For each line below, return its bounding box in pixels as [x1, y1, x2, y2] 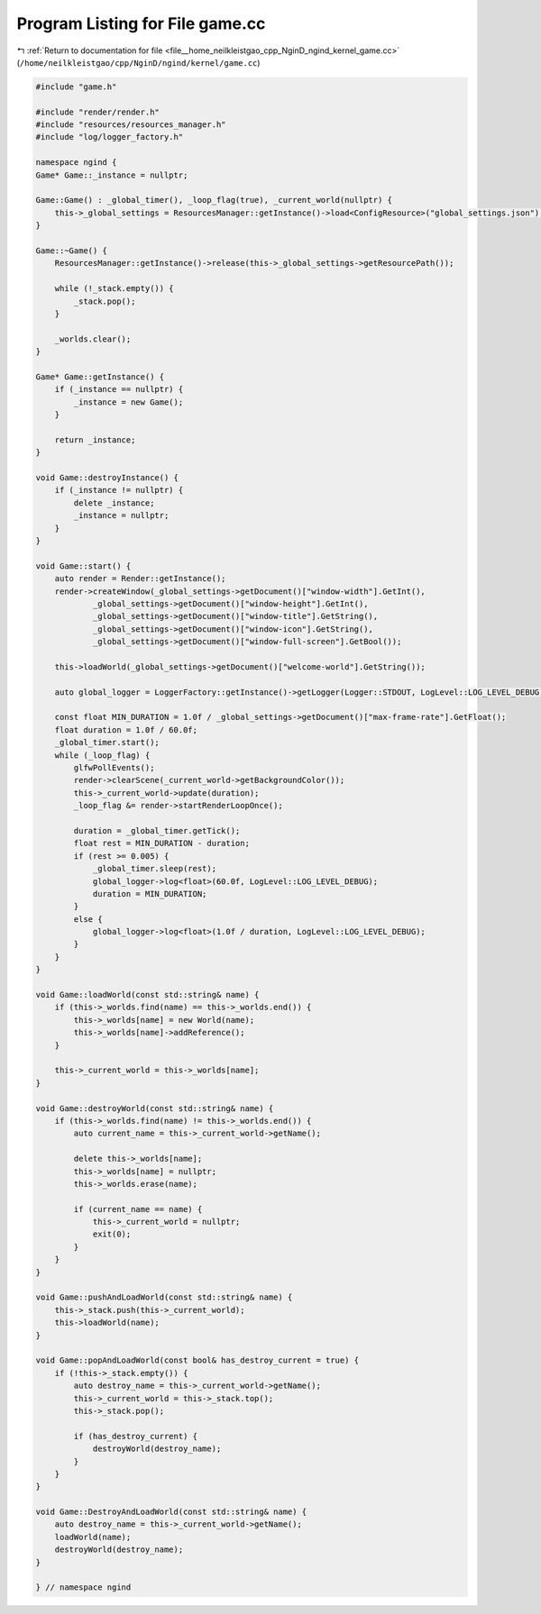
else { [73, 914, 103, 924]
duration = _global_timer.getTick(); [73, 825, 241, 835]
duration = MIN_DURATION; [92, 889, 207, 898]
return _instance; [54, 434, 136, 445]
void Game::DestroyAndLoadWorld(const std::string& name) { [35, 1507, 307, 1518]
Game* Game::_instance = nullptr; [35, 169, 188, 180]
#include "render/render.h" [35, 106, 160, 117]
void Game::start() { [35, 561, 132, 571]
